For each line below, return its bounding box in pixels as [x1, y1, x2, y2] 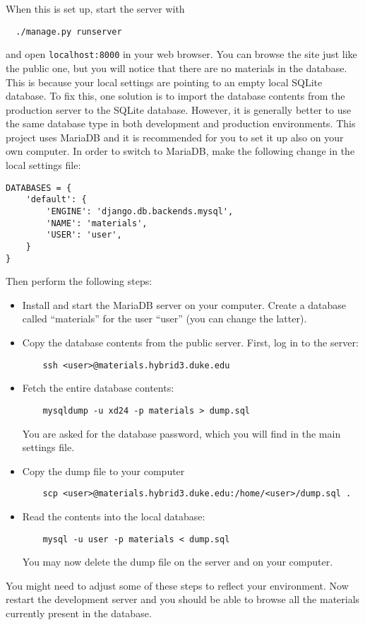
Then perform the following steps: [6, 274, 152, 288]
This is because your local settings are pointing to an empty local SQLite [6, 74, 323, 89]
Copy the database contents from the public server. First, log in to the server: [22, 335, 359, 350]
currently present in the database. [6, 606, 152, 620]
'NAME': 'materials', [46, 218, 148, 228]
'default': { [25, 194, 87, 205]
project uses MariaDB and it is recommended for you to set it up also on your [6, 129, 344, 144]
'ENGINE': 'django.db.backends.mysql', [46, 206, 234, 216]
